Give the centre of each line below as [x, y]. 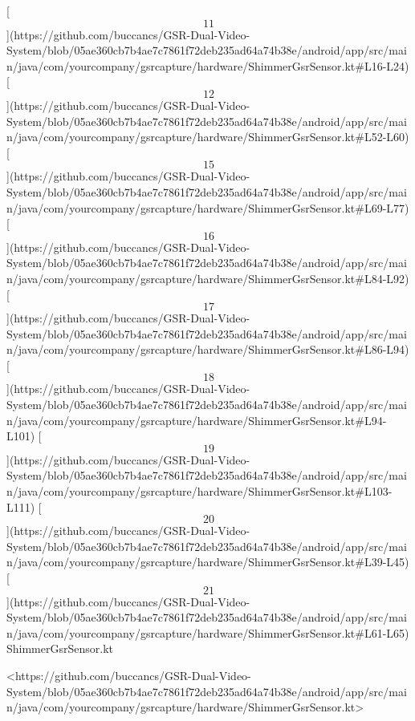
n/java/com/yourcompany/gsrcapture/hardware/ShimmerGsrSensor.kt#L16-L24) [208, 65]
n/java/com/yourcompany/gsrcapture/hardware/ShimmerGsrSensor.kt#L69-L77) [208, 207]
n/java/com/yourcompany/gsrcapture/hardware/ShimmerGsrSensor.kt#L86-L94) [208, 349]
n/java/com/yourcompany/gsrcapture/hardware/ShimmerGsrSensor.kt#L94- [197, 420]
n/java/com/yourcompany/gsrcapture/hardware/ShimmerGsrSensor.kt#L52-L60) [208, 137]
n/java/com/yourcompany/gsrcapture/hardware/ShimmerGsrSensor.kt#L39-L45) [208, 562]
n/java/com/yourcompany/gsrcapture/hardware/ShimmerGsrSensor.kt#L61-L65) [208, 632]
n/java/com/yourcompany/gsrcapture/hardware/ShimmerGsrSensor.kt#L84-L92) [208, 278]
